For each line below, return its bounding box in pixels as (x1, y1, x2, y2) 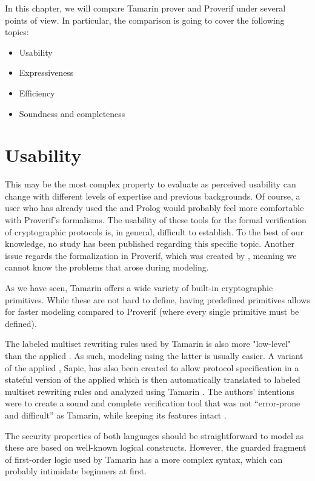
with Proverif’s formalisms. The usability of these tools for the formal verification (5, 214, 307, 226)
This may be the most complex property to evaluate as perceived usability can (5, 178, 296, 190)
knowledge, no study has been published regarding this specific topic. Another (5, 237, 295, 250)
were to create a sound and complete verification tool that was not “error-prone (5, 397, 300, 409)
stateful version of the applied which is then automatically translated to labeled (5, 373, 300, 386)
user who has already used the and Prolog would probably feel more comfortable (5, 201, 304, 214)
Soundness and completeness (19, 107, 125, 119)
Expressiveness (19, 66, 74, 79)
